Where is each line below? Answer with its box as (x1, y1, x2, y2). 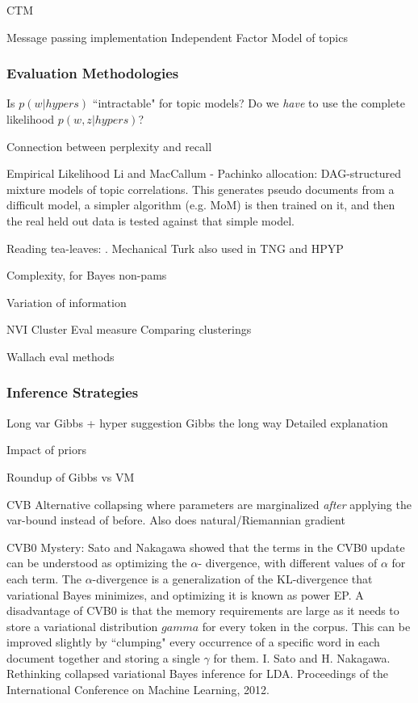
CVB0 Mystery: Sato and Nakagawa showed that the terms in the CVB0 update (6, 538, 405, 555)
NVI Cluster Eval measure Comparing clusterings (6, 321, 252, 338)
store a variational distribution (6, 617, 158, 634)
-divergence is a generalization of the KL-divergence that (92, 570, 373, 587)
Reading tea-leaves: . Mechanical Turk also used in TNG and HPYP (6, 239, 344, 256)
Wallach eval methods (6, 347, 115, 364)
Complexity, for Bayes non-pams (6, 267, 167, 284)
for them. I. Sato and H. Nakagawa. (213, 649, 391, 666)
